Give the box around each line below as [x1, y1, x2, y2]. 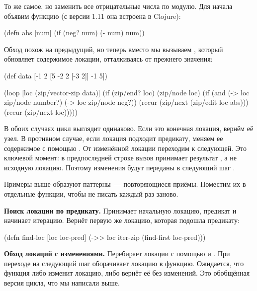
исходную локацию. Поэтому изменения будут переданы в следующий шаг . [4, 162, 235, 172]
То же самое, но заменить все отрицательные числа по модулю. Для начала [4, 1, 233, 11]
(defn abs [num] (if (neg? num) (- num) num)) [4, 27, 145, 38]
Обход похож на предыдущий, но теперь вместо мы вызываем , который [4, 44, 223, 54]
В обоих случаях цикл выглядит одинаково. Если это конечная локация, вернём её [4, 123, 254, 134]
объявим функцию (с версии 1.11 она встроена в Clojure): [4, 10, 181, 21]
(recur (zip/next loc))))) [4, 106, 78, 117]
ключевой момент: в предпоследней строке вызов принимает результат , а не [4, 152, 237, 163]
